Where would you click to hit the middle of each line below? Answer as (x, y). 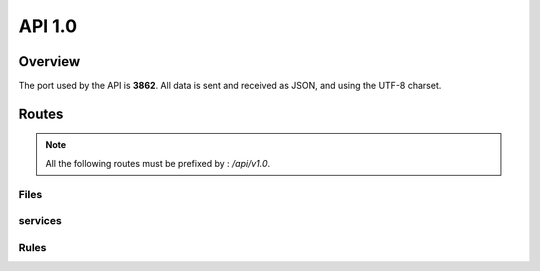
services (40, 221)
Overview (49, 61)
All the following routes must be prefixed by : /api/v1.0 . (158, 163)
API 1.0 (48, 26)
